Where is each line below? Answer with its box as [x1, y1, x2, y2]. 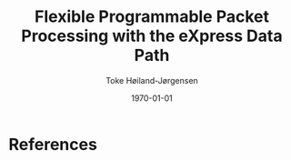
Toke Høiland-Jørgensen [105, 75, 199, 85]
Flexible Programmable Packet [34, 6, 270, 27]
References [8, 134, 97, 155]
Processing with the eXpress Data [21, 25, 283, 46]
